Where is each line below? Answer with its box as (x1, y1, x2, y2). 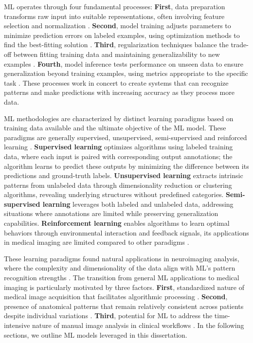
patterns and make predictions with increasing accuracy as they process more (4, 87, 235, 97)
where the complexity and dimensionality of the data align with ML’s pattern (4, 263, 235, 273)
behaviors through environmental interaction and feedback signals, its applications (4, 227, 249, 237)
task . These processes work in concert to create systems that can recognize (4, 77, 229, 88)
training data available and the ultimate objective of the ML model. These (4, 123, 226, 133)
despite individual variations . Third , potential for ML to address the (4, 310, 213, 321)
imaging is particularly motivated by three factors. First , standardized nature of (4, 282, 245, 292)
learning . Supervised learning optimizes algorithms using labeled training (4, 142, 233, 152)
